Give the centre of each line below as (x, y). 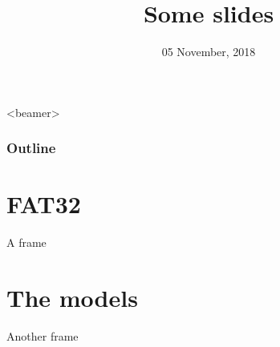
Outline (31, 148)
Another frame (43, 336)
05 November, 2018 (209, 52)
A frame (26, 242)
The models (72, 298)
